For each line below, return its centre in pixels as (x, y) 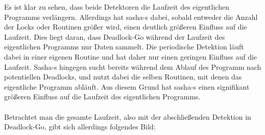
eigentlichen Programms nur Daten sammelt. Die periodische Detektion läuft (124, 47)
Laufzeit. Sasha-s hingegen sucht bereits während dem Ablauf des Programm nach (133, 66)
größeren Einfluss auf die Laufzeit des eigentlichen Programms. (102, 97)
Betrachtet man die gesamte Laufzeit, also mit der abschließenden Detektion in (128, 116)
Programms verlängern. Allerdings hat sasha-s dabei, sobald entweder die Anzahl (131, 17)
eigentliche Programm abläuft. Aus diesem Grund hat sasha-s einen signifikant (127, 86)
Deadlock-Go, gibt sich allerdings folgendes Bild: (80, 127)
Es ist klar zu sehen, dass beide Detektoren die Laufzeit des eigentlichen (117, 7)
